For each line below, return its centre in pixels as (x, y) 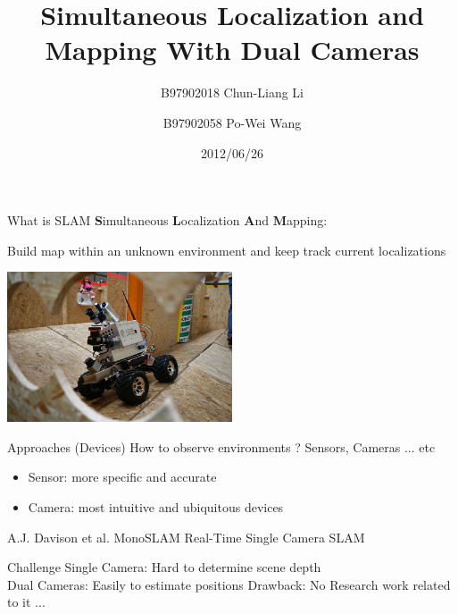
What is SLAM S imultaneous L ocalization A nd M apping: (167, 220)
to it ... (26, 602)
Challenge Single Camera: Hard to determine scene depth (164, 567)
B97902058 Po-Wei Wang (232, 122)
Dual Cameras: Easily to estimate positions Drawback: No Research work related (229, 584)
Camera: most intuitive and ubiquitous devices (156, 506)
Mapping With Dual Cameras (232, 50)
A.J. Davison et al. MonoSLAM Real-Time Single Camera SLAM (186, 537)
